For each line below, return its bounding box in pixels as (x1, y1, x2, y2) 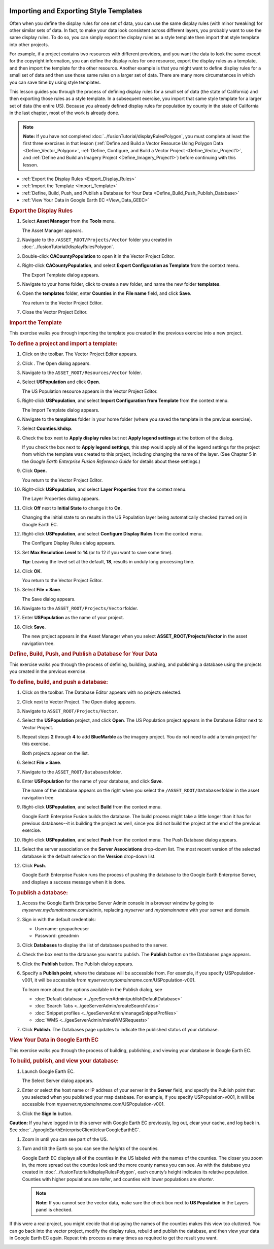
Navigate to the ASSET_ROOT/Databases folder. (22, 769, 122, 775)
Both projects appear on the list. (22, 750, 89, 756)
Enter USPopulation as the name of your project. (22, 615, 124, 621)
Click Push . (22, 862, 47, 868)
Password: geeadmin (35, 933, 79, 939)
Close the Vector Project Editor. (22, 309, 88, 315)
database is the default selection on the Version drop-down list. (22, 853, 156, 859)
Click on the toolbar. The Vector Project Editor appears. (22, 351, 138, 357)
